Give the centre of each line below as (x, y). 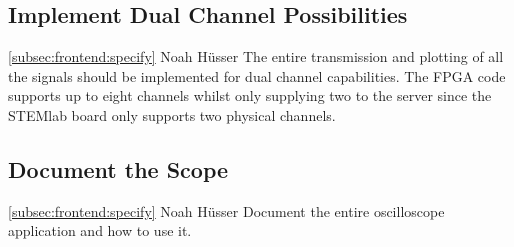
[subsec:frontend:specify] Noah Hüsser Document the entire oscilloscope (226, 210)
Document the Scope (118, 168)
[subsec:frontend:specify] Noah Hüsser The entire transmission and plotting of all (256, 56)
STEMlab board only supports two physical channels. (172, 114)
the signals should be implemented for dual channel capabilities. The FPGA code (257, 75)
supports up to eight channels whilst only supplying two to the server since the (250, 95)
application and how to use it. (100, 230)
